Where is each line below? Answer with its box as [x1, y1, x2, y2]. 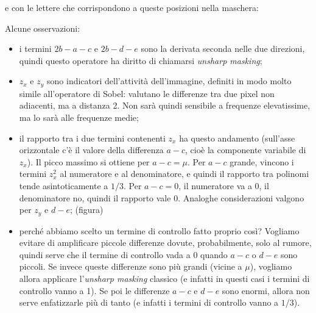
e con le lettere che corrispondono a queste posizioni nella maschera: [5, 1, 259, 13]
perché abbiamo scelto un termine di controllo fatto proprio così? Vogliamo [19, 224, 300, 237]
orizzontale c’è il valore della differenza [19, 143, 164, 156]
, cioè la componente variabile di [184, 143, 306, 156]
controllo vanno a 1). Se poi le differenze [19, 284, 170, 297]
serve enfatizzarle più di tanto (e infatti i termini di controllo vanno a [19, 296, 279, 309]
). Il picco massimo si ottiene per [27, 155, 150, 168]
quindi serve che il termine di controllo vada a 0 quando [19, 248, 228, 261]
